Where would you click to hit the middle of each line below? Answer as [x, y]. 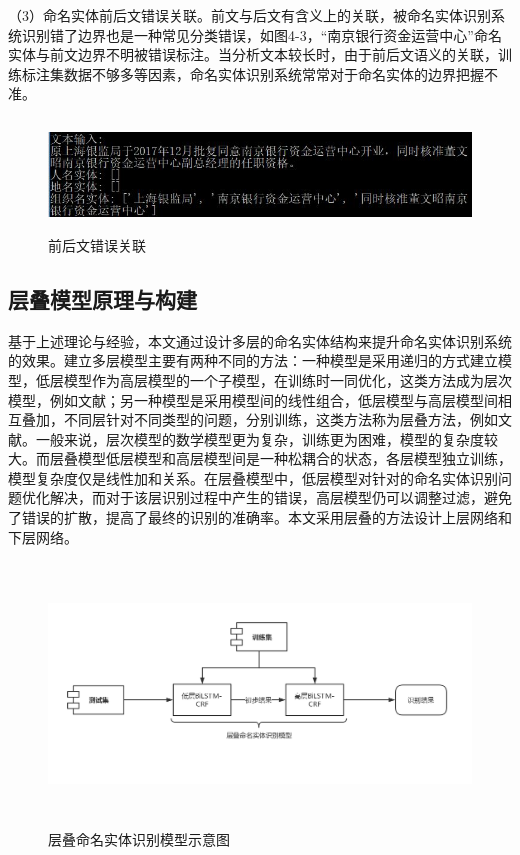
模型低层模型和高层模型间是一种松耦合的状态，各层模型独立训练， [294, 458]
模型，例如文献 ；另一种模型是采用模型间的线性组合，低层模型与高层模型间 [253, 399]
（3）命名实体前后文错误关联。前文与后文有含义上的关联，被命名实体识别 [249, 15]
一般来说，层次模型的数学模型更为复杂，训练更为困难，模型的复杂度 [259, 438]
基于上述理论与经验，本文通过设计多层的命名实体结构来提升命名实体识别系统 [260, 340]
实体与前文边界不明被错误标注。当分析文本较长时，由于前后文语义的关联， [253, 54]
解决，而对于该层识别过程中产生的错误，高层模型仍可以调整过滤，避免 [280, 497]
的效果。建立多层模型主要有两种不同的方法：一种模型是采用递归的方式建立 [253, 360]
